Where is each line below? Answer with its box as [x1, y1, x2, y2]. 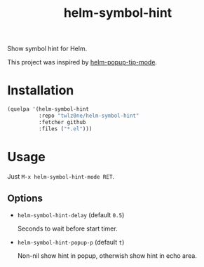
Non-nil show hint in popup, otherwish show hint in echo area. [17, 252, 198, 260]
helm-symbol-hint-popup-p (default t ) [17, 238, 125, 247]
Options [7, 192, 43, 204]
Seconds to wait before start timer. [17, 224, 118, 233]
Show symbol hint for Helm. [7, 44, 88, 53]
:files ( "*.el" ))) [38, 125, 93, 132]
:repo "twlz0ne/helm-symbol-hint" [38, 112, 140, 119]
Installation [7, 83, 74, 99]
